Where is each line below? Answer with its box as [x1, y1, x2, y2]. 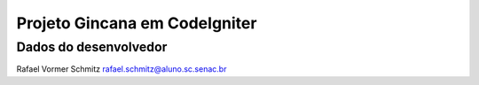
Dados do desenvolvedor [16, 39, 168, 55]
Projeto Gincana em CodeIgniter [16, 13, 257, 33]
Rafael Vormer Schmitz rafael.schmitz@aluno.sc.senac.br [16, 64, 227, 74]
